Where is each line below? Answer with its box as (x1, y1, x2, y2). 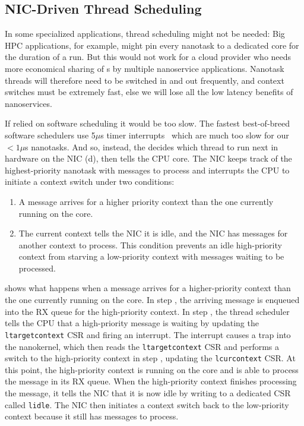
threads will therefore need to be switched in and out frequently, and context (5, 74, 284, 86)
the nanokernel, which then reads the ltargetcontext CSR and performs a (5, 340, 280, 352)
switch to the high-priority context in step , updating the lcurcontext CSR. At (5, 352, 296, 364)
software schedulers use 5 (5, 128, 96, 141)
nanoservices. (5, 97, 52, 109)
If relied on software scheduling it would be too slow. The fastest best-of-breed (5, 117, 290, 130)
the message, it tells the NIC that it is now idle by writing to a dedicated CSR (5, 387, 291, 399)
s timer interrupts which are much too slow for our (100, 128, 289, 141)
